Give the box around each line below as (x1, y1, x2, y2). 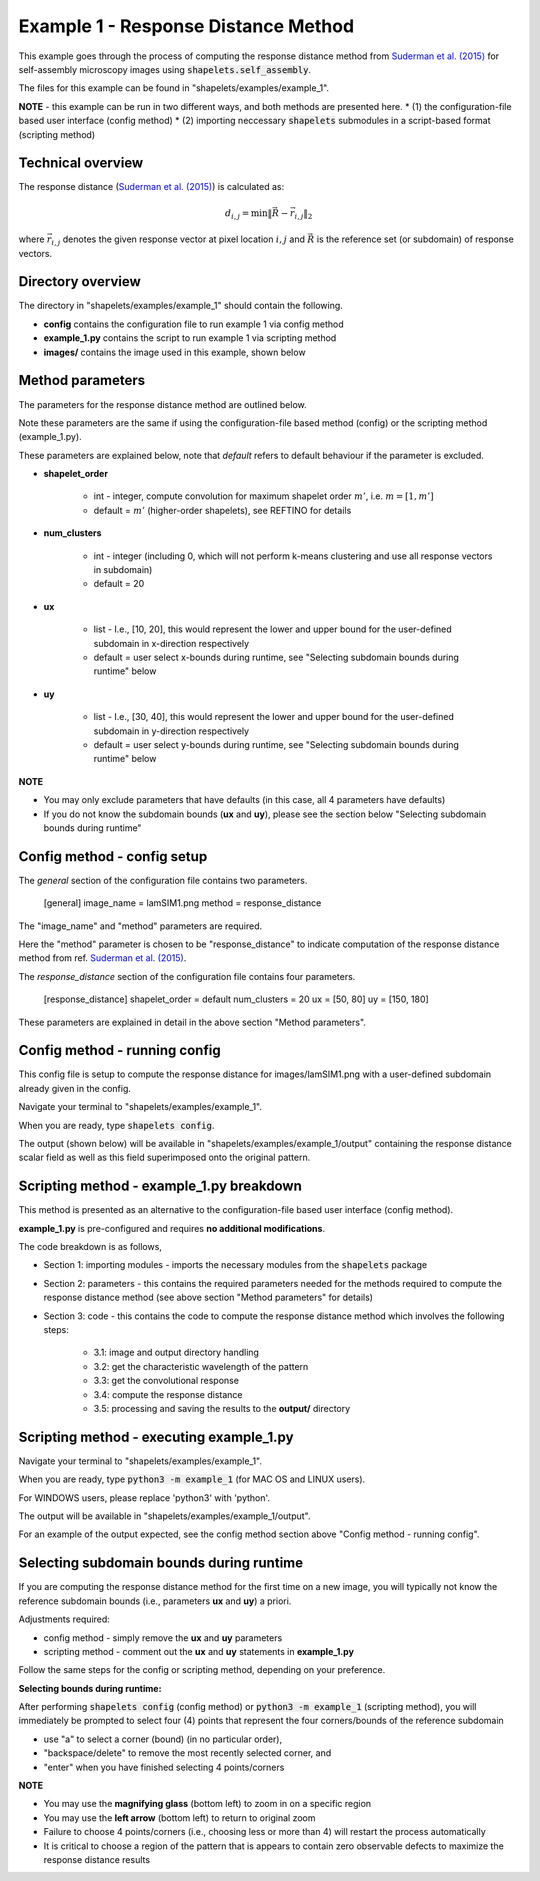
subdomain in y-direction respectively (93, 725, 250, 737)
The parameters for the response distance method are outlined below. (18, 398, 307, 410)
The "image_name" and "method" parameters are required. (18, 920, 263, 932)
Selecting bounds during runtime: (18, 1682, 162, 1694)
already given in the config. (18, 1082, 132, 1094)
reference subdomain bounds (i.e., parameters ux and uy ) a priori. (18, 1595, 292, 1607)
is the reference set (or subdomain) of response (316, 233, 514, 245)
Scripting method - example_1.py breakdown (18, 1178, 302, 1195)
